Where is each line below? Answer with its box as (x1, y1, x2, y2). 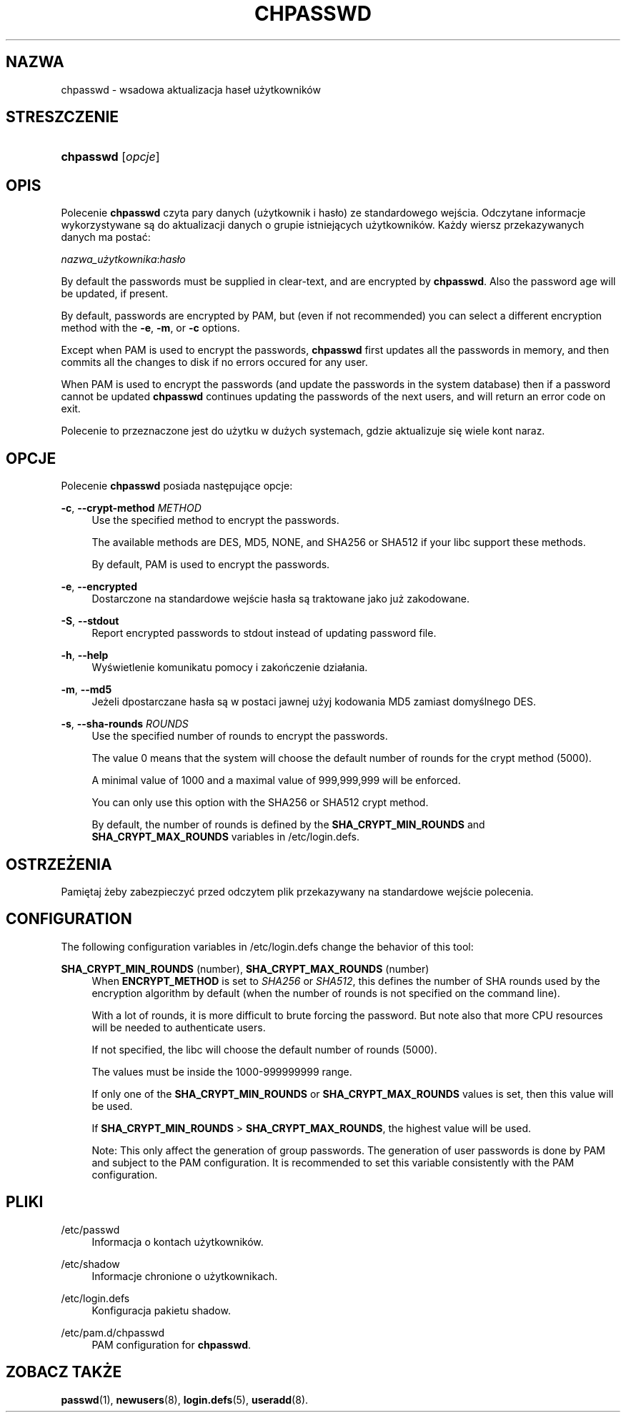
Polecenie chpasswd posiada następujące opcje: (61, 480, 293, 492)
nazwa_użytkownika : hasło (61, 253, 186, 266)
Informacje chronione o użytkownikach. (91, 1269, 278, 1282)
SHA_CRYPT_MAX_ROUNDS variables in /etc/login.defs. (91, 831, 359, 843)
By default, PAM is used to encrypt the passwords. (91, 558, 330, 571)
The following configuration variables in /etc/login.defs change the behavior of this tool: (61, 940, 474, 953)
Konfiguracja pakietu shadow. (91, 1304, 231, 1317)
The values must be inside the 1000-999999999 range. (91, 1065, 352, 1078)
